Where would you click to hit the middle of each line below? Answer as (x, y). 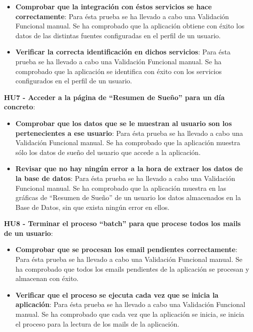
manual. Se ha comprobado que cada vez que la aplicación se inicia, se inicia (130, 314)
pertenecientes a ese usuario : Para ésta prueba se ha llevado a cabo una (129, 133)
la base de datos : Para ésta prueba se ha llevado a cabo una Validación (125, 178)
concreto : (20, 107)
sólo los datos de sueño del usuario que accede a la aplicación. (108, 152)
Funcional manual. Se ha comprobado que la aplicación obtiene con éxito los (130, 26)
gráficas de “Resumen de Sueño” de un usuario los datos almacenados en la (128, 197)
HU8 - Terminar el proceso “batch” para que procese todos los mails (122, 223)
